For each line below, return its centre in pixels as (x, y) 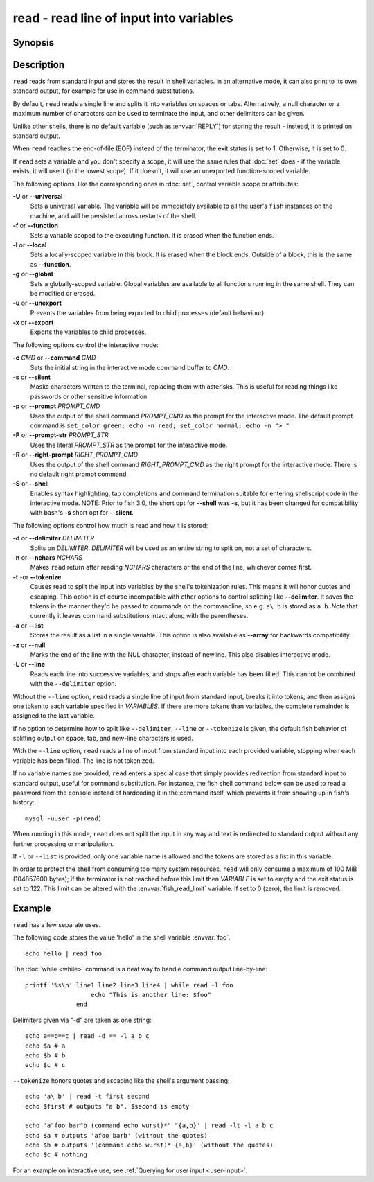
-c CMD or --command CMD (54, 358)
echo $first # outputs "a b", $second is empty (107, 1106)
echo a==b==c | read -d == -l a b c (87, 1036)
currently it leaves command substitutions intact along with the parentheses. (139, 616)
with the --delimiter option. (73, 684)
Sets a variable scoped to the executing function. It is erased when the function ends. (152, 235)
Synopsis (34, 43)
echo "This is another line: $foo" (151, 995)
